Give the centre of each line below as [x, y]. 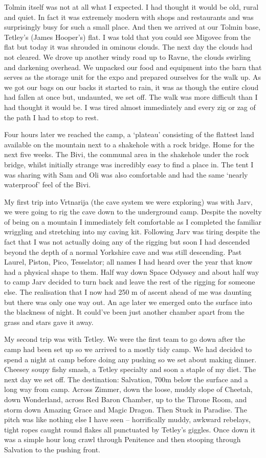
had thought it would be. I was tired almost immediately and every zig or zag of [130, 107]
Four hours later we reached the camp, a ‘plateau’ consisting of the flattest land [129, 134]
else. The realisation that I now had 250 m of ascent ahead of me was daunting [128, 292]
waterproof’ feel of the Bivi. [48, 184]
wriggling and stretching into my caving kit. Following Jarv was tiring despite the [132, 232]
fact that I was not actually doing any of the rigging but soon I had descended [127, 242]
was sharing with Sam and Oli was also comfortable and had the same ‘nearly [126, 174]
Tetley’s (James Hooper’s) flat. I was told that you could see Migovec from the [128, 37]
